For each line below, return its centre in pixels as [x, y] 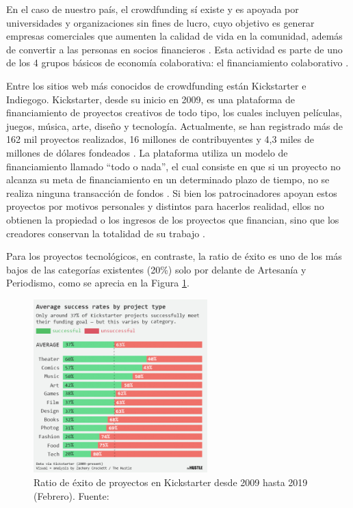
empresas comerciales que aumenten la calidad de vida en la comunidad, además [174, 36]
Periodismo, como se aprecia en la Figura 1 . [98, 283]
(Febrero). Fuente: [71, 495]
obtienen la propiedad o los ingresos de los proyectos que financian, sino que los [173, 219]
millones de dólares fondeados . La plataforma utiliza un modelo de [147, 152]
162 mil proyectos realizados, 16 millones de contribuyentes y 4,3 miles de [160, 139]
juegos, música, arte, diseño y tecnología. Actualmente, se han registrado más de [175, 125]
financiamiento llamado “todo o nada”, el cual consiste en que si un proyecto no [173, 166]
